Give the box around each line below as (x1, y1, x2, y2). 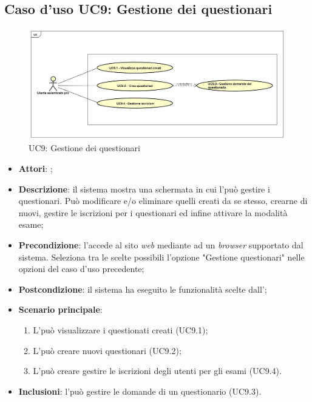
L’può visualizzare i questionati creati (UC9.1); (33, 323, 208, 336)
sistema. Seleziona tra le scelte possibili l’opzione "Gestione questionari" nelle (18, 250, 305, 263)
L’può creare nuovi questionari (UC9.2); (33, 344, 181, 356)
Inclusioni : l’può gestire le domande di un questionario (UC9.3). (18, 384, 262, 397)
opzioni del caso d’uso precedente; (18, 262, 144, 275)
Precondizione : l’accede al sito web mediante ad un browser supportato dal (18, 238, 304, 251)
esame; (18, 218, 44, 231)
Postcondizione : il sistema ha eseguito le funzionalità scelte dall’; (18, 282, 267, 295)
